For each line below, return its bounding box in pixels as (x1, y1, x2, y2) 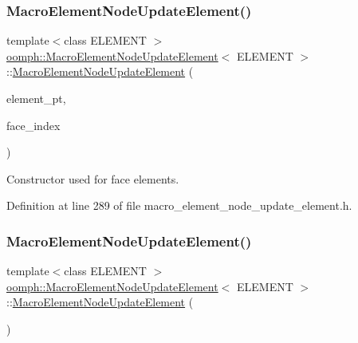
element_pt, (6, 90, 66, 106)
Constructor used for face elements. (6, 170, 179, 187)
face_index (6, 116, 61, 133)
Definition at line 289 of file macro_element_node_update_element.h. (6, 197, 352, 214)
